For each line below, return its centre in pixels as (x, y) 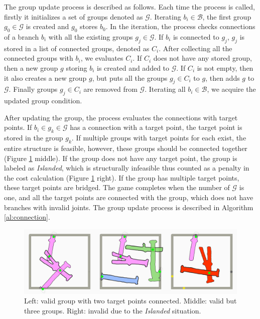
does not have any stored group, (203, 58)
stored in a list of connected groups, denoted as (77, 48)
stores (89, 26)
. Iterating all (165, 89)
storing (77, 67)
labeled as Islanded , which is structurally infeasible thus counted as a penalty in (127, 168)
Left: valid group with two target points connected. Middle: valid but (131, 301)
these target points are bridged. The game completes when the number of (117, 187)
